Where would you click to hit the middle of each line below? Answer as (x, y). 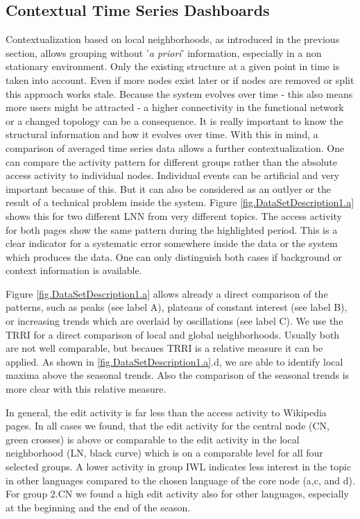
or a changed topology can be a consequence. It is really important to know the (174, 120)
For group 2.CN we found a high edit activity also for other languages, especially (177, 494)
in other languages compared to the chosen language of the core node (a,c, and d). (180, 480)
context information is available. (74, 270)
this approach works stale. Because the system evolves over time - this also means (179, 93)
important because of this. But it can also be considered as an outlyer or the (168, 188)
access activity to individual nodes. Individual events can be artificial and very (173, 175)
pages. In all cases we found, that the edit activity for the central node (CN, (168, 426)
